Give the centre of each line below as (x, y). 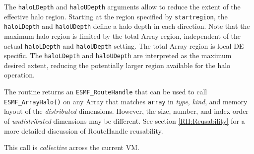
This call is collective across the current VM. (72, 147)
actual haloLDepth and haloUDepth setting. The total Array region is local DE (124, 45)
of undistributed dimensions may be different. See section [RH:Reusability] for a (125, 120)
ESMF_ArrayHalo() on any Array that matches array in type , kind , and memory (126, 101)
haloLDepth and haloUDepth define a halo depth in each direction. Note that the (127, 26)
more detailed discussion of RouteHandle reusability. (84, 130)
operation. (19, 75)
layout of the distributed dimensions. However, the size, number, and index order (126, 111)
